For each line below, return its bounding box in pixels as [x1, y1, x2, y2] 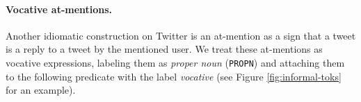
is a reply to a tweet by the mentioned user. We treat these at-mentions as [6, 42, 323, 56]
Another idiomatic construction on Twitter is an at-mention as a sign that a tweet [6, 28, 356, 42]
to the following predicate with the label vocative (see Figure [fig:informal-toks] [6, 69, 342, 83]
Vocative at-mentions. [6, 1, 113, 16]
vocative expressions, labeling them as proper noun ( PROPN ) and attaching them [6, 55, 345, 69]
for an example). [6, 83, 76, 97]
